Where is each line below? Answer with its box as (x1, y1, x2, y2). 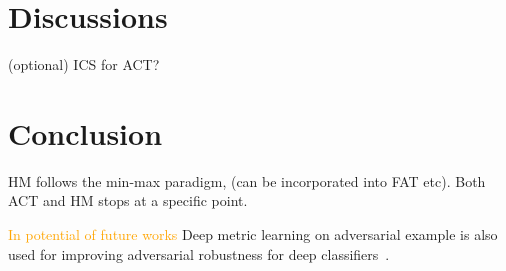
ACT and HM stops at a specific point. (8, 190, 248, 211)
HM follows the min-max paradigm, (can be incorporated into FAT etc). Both (8, 170, 486, 191)
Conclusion (8, 112, 163, 153)
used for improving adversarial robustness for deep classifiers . (8, 243, 390, 264)
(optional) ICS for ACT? (8, 54, 160, 75)
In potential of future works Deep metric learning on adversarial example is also (8, 224, 498, 245)
